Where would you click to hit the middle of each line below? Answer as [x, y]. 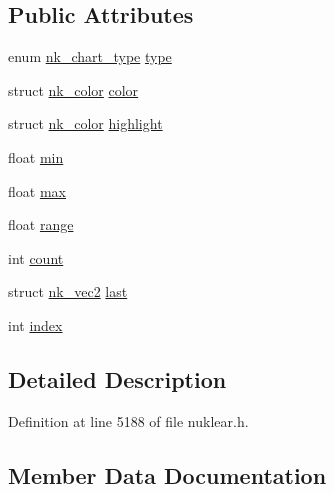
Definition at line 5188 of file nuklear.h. [128, 420]
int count [36, 257]
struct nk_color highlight [85, 123]
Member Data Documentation [167, 474]
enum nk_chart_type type [90, 56]
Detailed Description [117, 378]
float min [36, 156]
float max [37, 190]
